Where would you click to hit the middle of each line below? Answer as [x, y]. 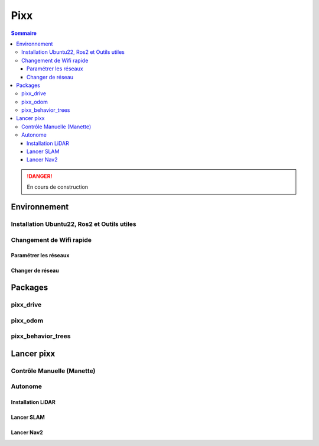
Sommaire [24, 33]
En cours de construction [58, 187]
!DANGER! [40, 176]
